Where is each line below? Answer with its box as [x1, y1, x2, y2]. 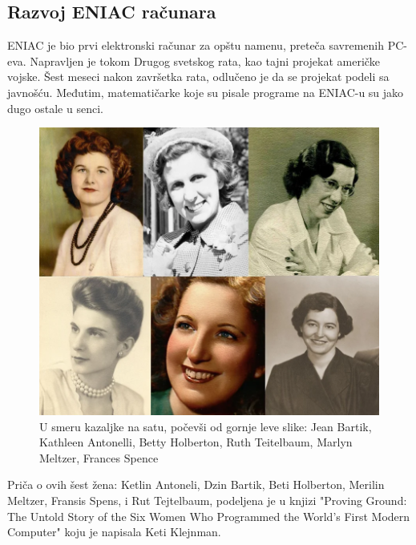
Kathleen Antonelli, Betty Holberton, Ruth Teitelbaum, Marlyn [39, 434, 353, 450]
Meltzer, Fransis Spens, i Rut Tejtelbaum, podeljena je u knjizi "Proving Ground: [7, 492, 407, 509]
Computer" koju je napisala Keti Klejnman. [7, 523, 221, 540]
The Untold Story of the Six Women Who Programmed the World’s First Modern [7, 507, 410, 524]
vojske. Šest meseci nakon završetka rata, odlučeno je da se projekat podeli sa [7, 68, 390, 85]
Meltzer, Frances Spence [39, 449, 159, 466]
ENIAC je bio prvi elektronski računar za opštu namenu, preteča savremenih [7, 37, 385, 54]
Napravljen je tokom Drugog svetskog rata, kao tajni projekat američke [30, 52, 380, 69]
